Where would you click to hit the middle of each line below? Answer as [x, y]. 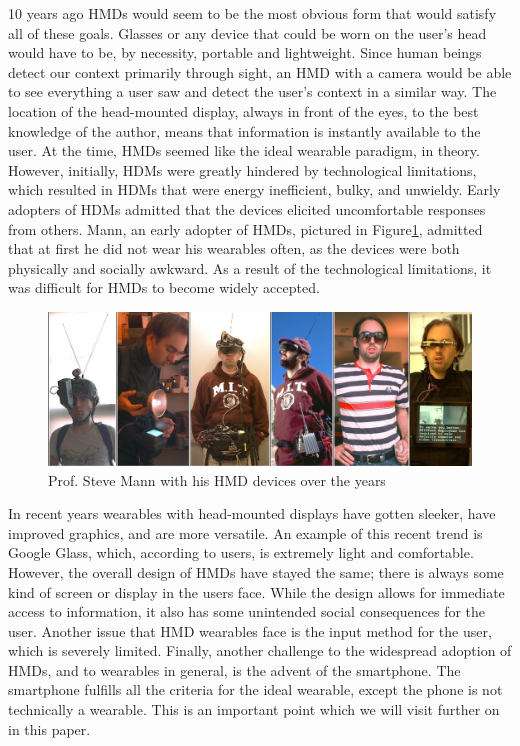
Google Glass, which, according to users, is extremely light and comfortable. [241, 552]
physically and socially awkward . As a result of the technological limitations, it [250, 267]
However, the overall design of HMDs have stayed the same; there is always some [256, 571]
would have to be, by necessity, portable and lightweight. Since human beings [245, 52]
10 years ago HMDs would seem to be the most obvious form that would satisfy [252, 13]
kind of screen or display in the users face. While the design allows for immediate [256, 591]
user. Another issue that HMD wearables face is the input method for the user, [250, 630]
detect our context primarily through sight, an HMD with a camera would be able [260, 71]
